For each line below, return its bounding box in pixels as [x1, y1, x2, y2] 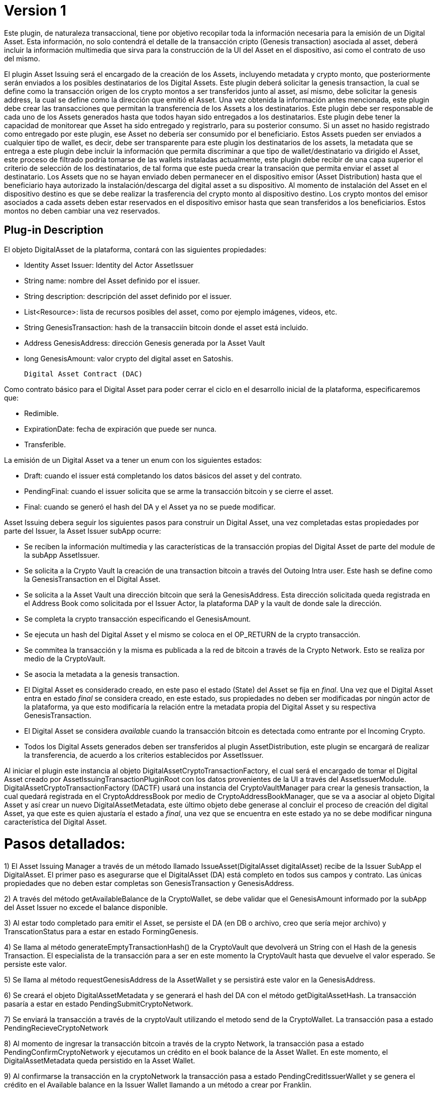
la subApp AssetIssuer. [24, 550, 100, 559]
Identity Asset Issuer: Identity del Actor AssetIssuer [24, 260, 194, 269]
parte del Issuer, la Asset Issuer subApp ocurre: [4, 526, 161, 535]
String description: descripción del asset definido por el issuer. [24, 291, 232, 301]
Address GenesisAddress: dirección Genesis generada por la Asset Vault [24, 338, 265, 347]
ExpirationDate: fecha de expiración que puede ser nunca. [24, 424, 216, 433]
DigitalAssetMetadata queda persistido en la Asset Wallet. [4, 1056, 195, 1065]
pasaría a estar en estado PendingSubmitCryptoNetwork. [4, 1000, 193, 1009]
